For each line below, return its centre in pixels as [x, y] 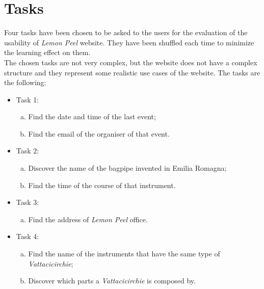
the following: [25, 82]
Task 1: [28, 99]
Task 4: [28, 236]
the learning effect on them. [47, 52]
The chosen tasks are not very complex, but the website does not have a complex [131, 62]
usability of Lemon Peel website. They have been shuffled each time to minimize [129, 42]
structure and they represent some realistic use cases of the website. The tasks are [132, 72]
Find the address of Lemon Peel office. [88, 219]
